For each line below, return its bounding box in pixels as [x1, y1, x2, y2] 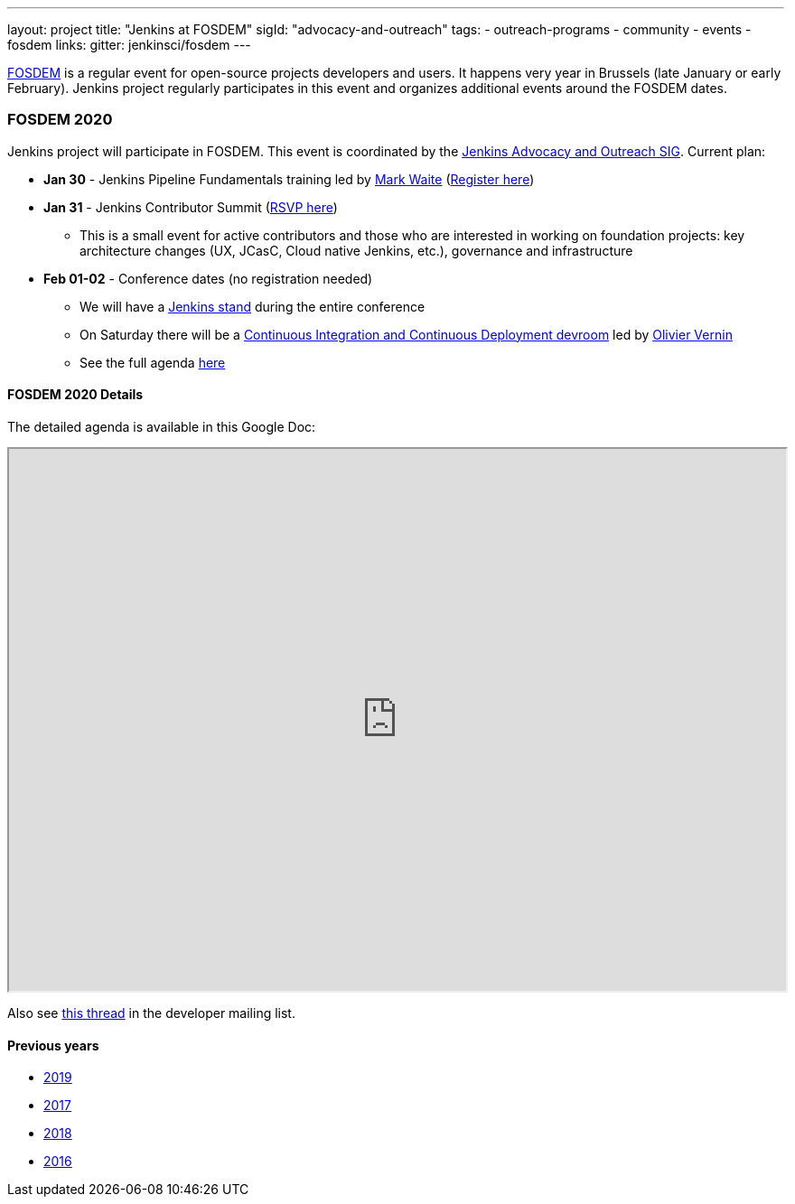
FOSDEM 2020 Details [7, 387, 144, 403]
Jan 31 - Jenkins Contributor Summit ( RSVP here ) [43, 199, 338, 215]
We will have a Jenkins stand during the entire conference [79, 298, 426, 314]
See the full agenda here [79, 354, 226, 370]
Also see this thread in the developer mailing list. [7, 1004, 295, 1021]
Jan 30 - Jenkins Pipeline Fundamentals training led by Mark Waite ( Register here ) [43, 171, 535, 187]
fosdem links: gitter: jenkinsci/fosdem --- [7, 37, 251, 52]
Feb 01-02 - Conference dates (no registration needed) [43, 270, 373, 286]
